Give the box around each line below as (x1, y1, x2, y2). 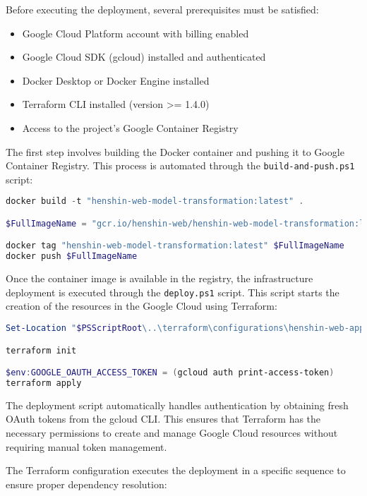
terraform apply (6, 378, 82, 388)
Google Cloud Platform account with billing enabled (22, 25, 249, 40)
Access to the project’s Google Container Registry (22, 120, 239, 135)
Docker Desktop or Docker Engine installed (22, 73, 210, 87)
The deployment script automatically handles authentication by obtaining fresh (6, 397, 349, 412)
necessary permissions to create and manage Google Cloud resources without (6, 425, 338, 440)
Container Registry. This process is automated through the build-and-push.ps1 (6, 158, 355, 173)
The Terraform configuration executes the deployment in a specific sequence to (6, 463, 346, 478)
